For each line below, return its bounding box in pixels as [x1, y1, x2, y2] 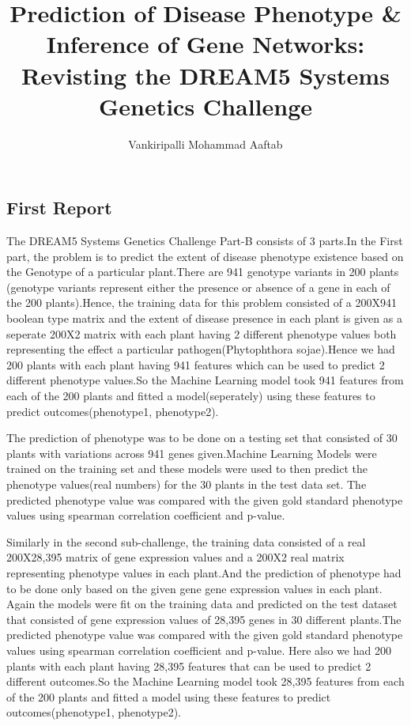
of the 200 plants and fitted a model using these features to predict [6, 688, 331, 705]
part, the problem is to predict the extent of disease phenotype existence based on [6, 248, 404, 264]
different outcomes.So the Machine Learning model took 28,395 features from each [6, 673, 405, 690]
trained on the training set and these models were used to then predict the [6, 460, 368, 477]
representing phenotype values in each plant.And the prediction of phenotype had [6, 564, 402, 580]
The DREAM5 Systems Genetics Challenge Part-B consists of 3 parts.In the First [6, 233, 403, 249]
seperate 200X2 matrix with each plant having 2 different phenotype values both [6, 325, 397, 342]
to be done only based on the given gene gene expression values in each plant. [6, 580, 383, 596]
